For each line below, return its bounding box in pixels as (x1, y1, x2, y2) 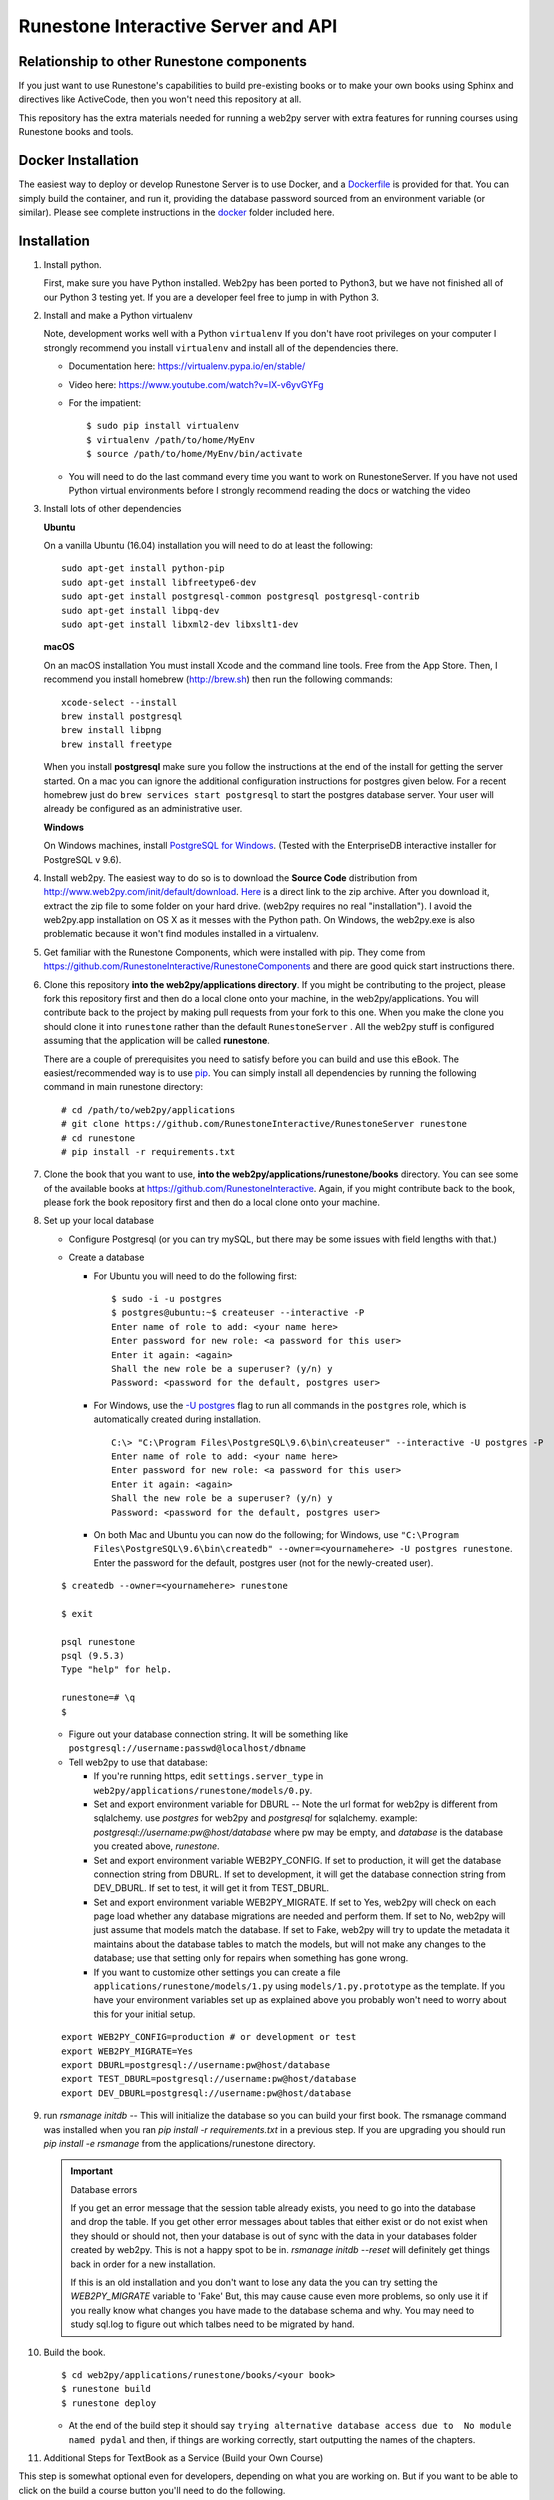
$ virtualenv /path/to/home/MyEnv (86, 434, 255, 445)
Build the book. (43, 2346, 106, 2358)
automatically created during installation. (93, 1413, 262, 1425)
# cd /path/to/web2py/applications (61, 1104, 236, 1115)
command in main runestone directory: (43, 1081, 204, 1093)
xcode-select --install (61, 696, 178, 708)
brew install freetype (61, 738, 173, 750)
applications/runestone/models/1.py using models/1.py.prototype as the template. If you (93, 1980, 505, 1992)
